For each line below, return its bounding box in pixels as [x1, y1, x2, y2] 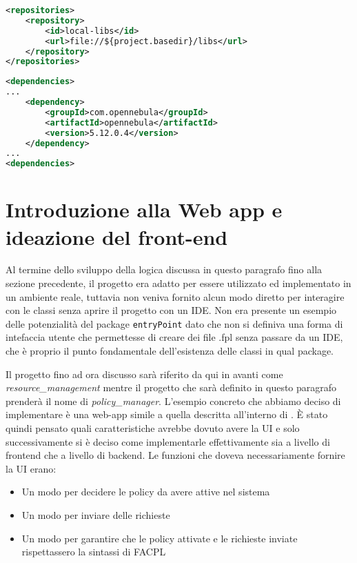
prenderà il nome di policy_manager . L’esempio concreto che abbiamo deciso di [6, 393, 341, 408]
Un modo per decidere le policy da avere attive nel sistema [21, 484, 270, 499]
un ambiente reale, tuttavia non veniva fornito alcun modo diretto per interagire [6, 289, 345, 304]
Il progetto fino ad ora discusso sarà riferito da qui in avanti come [6, 366, 283, 381]
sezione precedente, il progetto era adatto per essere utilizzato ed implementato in [6, 276, 351, 290]
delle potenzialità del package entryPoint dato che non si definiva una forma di [6, 316, 343, 330]
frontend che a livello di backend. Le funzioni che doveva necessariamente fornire [6, 448, 345, 462]
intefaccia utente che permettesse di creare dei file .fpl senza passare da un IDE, [6, 330, 343, 344]
